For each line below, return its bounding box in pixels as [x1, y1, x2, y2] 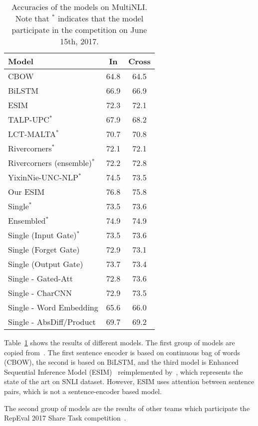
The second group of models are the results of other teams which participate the [4, 403, 250, 413]
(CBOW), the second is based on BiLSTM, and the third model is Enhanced [4, 357, 239, 367]
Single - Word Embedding [8, 301, 98, 313]
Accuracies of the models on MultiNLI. [11, 1, 147, 12]
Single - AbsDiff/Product [8, 316, 96, 327]
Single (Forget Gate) [8, 244, 80, 255]
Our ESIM [8, 186, 45, 197]
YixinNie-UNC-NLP [8, 171, 78, 183]
